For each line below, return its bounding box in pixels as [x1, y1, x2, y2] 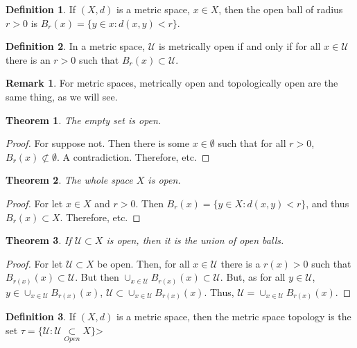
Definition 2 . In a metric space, [6, 39, 146, 53]
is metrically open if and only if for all [158, 39, 321, 53]
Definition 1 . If [6, 2, 76, 16]
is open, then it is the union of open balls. [106, 233, 284, 247]
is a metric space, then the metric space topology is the [116, 309, 351, 324]
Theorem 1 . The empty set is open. [6, 112, 162, 127]
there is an [6, 52, 51, 67]
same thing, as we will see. [6, 89, 118, 103]
